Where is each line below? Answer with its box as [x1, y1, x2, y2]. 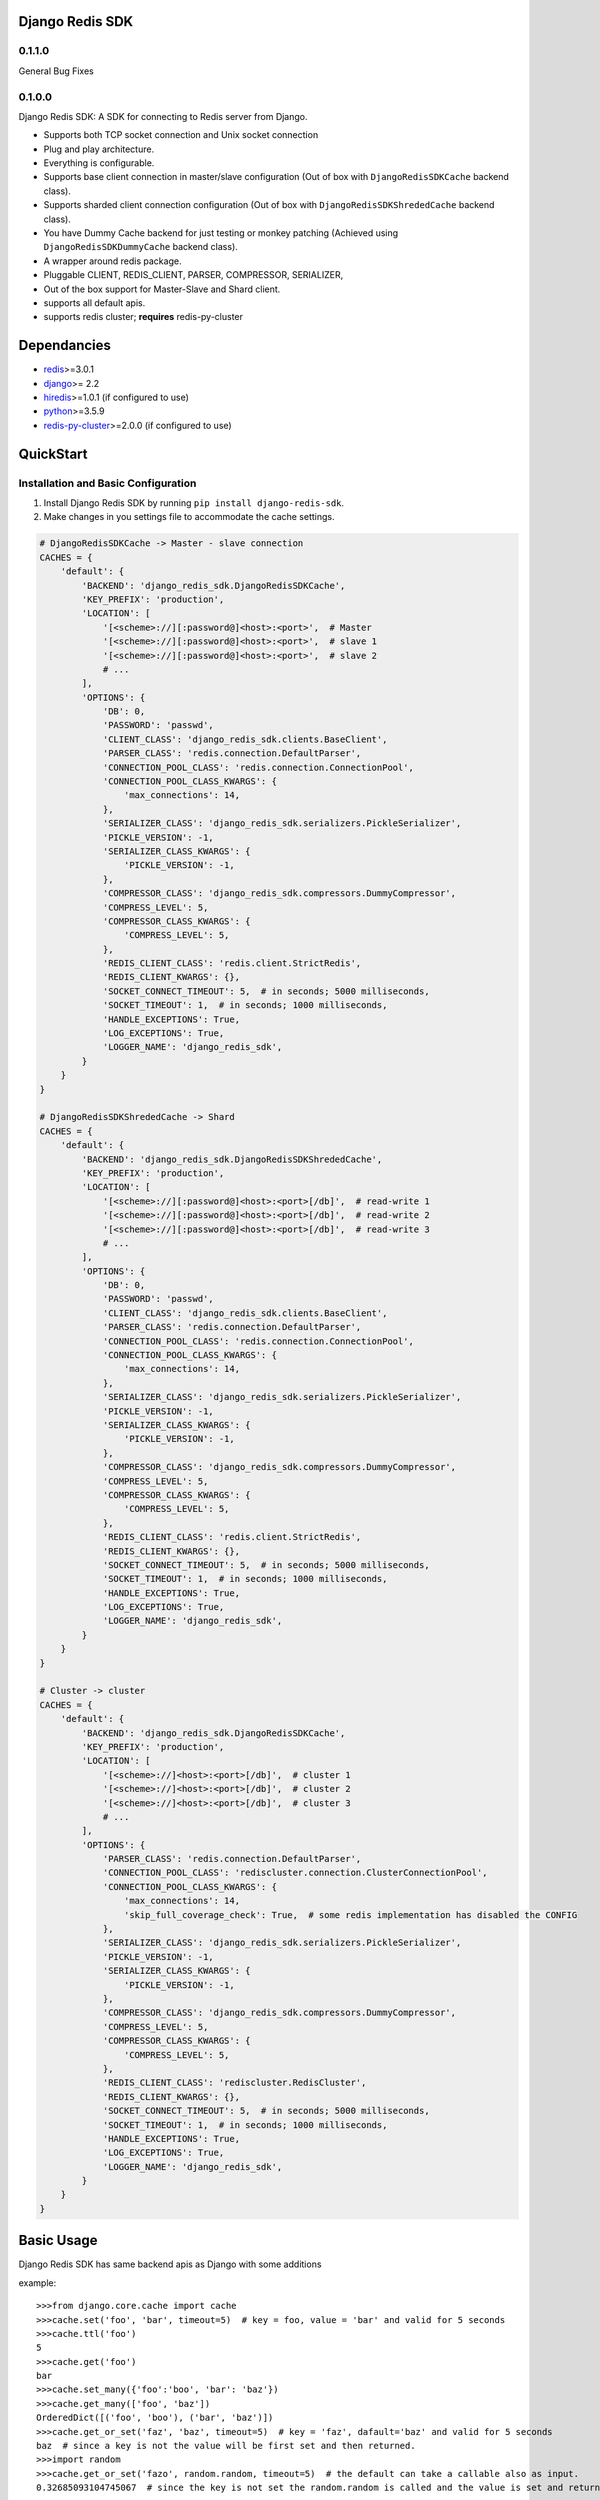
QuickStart [18, 445, 89, 462]
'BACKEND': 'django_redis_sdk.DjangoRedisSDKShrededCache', [81, 1153, 383, 1165]
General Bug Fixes [18, 65, 94, 77]
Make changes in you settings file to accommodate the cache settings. [43, 511, 335, 523]
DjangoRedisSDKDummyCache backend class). [43, 241, 239, 253]
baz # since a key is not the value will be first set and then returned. [36, 2440, 416, 2452]
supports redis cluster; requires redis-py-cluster [43, 311, 244, 323]
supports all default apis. [43, 296, 146, 309]
